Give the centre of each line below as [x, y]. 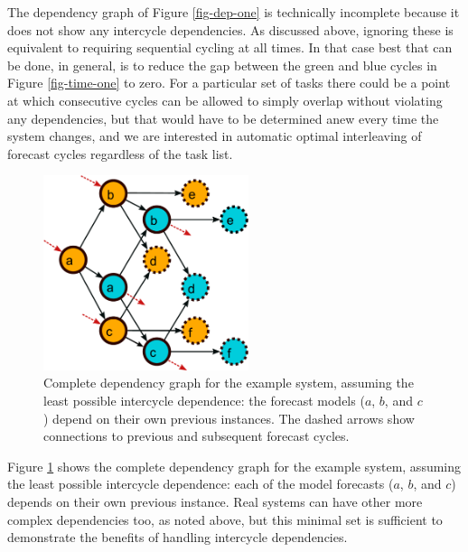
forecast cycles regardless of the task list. [120, 153]
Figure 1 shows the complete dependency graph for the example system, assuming [234, 466]
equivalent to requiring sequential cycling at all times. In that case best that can [230, 47]
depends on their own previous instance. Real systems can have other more [215, 501]
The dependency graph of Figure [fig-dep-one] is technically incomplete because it [234, 12]
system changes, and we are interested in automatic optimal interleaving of [215, 136]
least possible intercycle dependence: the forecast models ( [204, 400]
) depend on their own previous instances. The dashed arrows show [229, 418]
